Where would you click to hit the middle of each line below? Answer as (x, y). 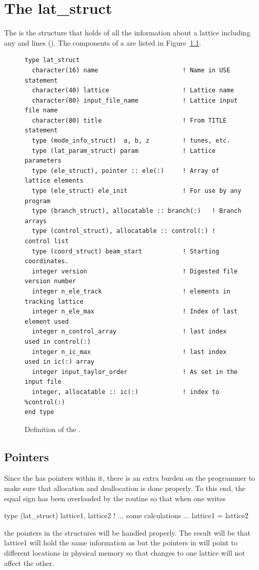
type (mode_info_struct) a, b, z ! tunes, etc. (131, 141)
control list (47, 241)
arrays (36, 221)
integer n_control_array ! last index (129, 332)
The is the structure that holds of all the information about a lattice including (127, 33)
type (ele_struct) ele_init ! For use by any (137, 191)
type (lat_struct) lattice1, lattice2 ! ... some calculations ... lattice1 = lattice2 (126, 515)
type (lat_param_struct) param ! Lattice (124, 151)
